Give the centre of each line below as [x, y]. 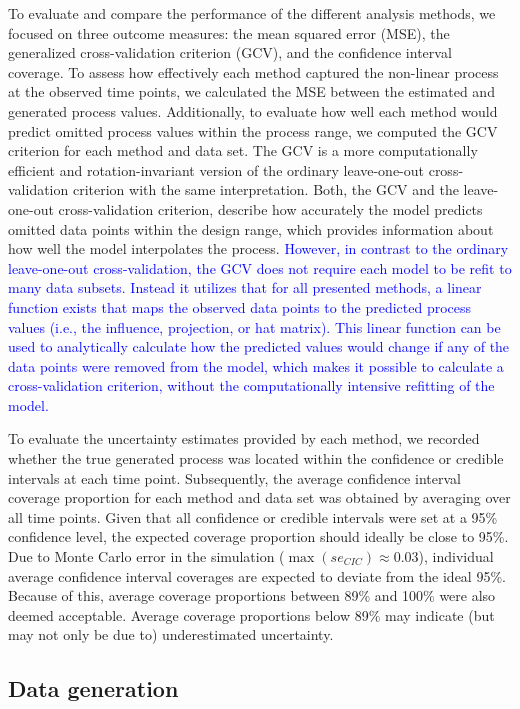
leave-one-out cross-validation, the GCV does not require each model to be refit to [260, 267]
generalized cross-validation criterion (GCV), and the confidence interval [230, 52]
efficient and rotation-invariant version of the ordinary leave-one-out [216, 169]
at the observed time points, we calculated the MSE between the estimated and [251, 91]
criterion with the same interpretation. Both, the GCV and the [265, 189]
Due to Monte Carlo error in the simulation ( [146, 556]
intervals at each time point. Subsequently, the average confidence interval [234, 477]
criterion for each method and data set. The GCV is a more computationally [243, 150]
